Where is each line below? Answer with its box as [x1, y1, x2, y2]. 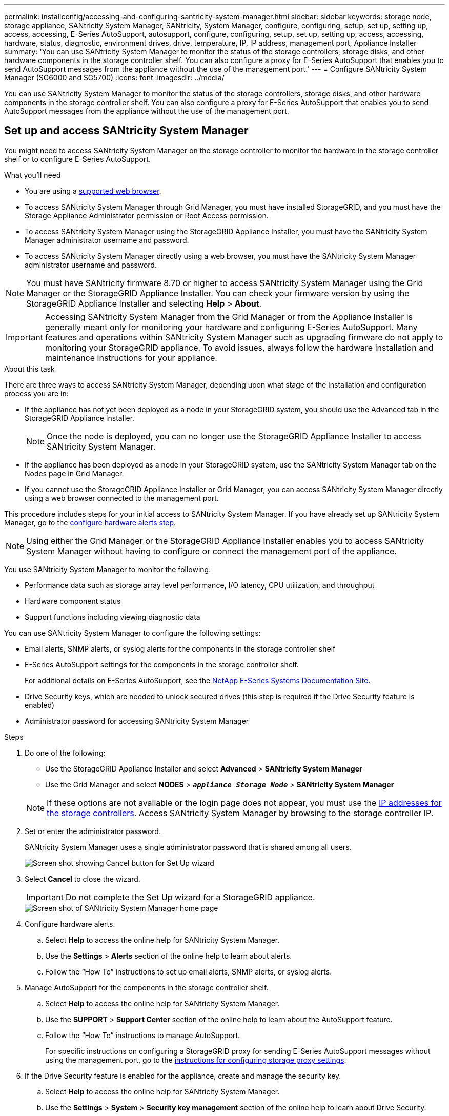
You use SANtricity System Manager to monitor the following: [4, 564, 211, 574]
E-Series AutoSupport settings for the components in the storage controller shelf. [25, 660, 299, 669]
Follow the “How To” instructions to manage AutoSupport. [45, 1030, 240, 1040]
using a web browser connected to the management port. [25, 493, 219, 502]
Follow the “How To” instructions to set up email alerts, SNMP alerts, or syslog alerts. [45, 967, 332, 976]
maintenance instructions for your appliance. [45, 352, 217, 363]
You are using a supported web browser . [25, 186, 161, 195]
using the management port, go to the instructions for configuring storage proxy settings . [45, 1055, 346, 1064]
